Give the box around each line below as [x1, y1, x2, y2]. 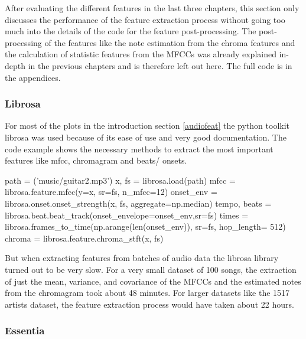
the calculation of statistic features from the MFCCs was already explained [5, 48, 276, 60]
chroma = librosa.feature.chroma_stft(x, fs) [5, 232, 164, 244]
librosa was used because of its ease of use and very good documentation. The [5, 131, 287, 143]
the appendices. [5, 71, 61, 83]
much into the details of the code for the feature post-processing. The [5, 25, 256, 37]
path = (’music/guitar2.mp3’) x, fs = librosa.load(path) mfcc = [5, 174, 236, 186]
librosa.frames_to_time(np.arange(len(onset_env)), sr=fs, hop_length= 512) [5, 220, 286, 233]
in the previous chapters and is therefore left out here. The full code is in [28, 59, 292, 71]
